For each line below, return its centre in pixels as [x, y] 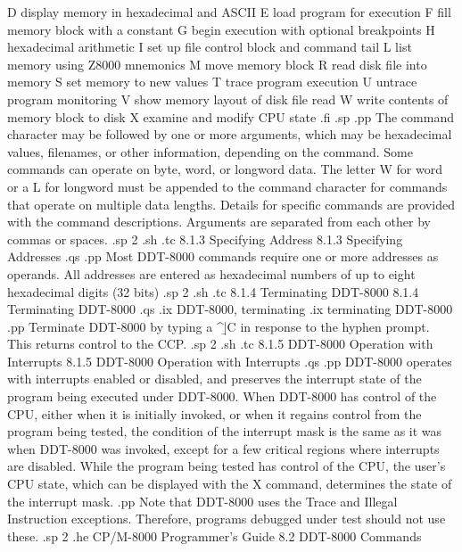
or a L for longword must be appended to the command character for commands [227, 186]
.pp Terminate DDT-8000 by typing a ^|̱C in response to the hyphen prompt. [219, 326]
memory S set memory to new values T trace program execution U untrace [212, 82]
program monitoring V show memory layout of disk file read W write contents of [228, 99]
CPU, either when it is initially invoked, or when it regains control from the [214, 413]
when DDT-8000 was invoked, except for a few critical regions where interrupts [223, 448]
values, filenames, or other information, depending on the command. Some [210, 151]
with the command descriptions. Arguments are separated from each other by [219, 222]
